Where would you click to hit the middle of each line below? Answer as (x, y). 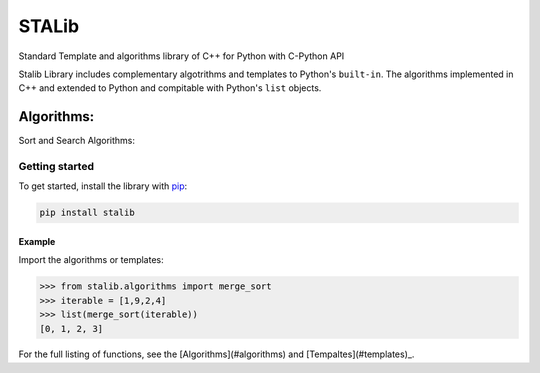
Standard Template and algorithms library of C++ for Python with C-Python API (181, 56)
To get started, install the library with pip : (103, 186)
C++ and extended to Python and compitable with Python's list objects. (170, 88)
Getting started (56, 166)
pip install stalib (87, 213)
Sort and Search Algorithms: (76, 141)
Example (37, 241)
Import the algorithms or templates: (91, 260)
